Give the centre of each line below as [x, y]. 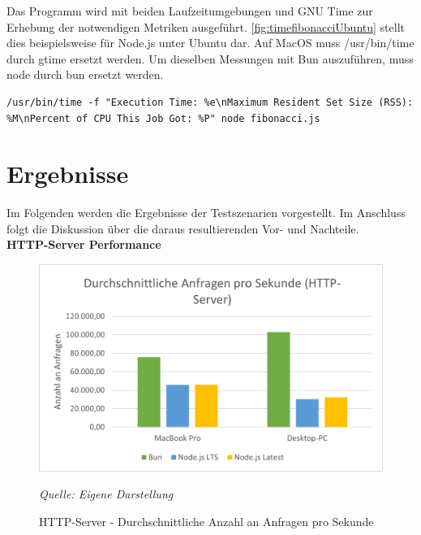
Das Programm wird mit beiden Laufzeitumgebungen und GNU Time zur [190, 11]
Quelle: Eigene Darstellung [106, 494]
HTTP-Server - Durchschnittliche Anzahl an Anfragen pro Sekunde [206, 521]
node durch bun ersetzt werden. [85, 74]
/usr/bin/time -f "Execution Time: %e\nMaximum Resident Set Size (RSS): [210, 102]
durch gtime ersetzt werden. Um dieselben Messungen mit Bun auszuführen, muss [210, 58]
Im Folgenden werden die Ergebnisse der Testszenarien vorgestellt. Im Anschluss [206, 213]
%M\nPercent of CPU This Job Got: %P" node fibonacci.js [163, 118]
